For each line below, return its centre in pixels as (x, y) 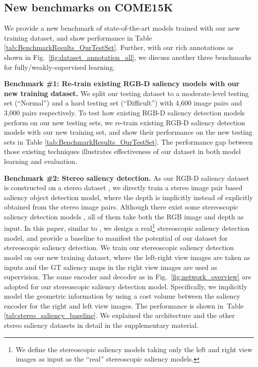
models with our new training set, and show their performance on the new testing (128, 132)
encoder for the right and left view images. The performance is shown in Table (124, 305)
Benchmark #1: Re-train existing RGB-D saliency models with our (122, 83)
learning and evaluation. (41, 161)
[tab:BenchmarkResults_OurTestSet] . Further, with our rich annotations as (119, 47)
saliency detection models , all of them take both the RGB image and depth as (124, 216)
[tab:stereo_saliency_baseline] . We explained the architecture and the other (120, 315)
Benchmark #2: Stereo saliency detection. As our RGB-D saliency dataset (127, 178)
